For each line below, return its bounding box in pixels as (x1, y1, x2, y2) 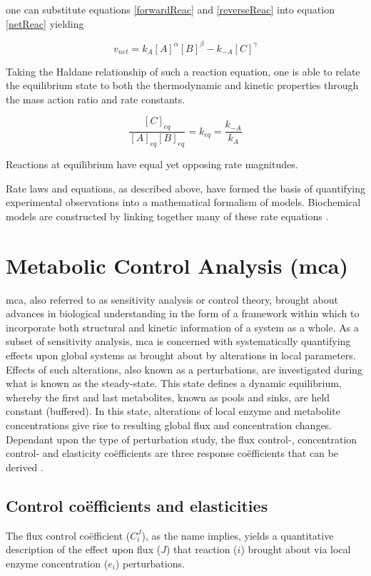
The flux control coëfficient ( (6, 528, 131, 542)
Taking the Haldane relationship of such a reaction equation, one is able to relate (6, 63, 360, 78)
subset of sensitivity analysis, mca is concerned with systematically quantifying (6, 334, 351, 349)
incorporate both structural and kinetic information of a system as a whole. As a (6, 319, 359, 334)
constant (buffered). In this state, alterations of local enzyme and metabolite (6, 403, 340, 418)
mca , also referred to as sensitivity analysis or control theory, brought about (6, 292, 338, 307)
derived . (6, 459, 44, 474)
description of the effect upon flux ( (6, 542, 161, 557)
